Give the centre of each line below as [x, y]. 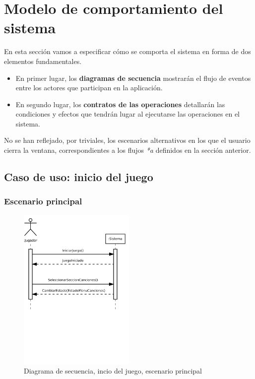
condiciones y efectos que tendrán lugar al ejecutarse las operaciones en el [128, 114]
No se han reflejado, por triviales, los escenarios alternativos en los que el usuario [127, 140]
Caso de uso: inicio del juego [79, 177]
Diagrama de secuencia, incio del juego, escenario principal [113, 371]
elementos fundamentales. [43, 61]
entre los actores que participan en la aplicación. [89, 88]
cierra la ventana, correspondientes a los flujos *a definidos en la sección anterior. [127, 150]
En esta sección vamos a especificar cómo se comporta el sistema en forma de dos [127, 51]
